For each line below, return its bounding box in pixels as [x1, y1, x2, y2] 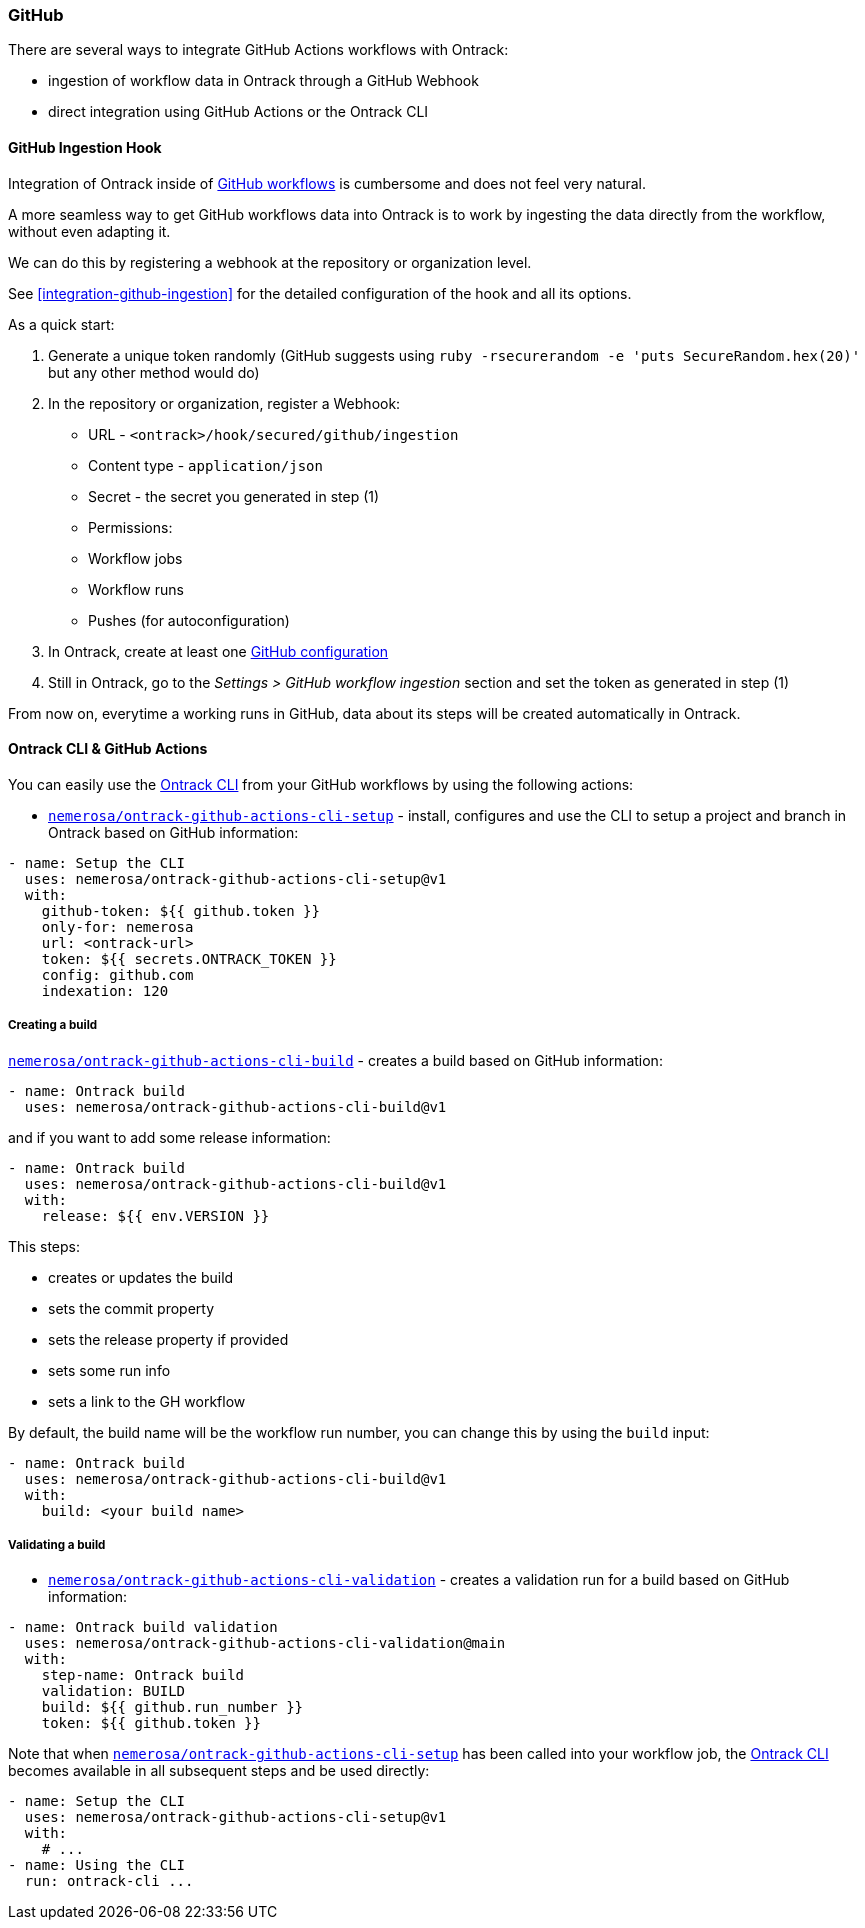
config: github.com [41, 966, 194, 983]
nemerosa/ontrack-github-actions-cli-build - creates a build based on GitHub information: [8, 1051, 663, 1069]
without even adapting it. [8, 222, 171, 240]
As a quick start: [8, 315, 115, 333]
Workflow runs [88, 580, 184, 598]
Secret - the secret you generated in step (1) [88, 487, 380, 505]
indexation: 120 [41, 982, 169, 999]
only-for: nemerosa [41, 918, 194, 935]
